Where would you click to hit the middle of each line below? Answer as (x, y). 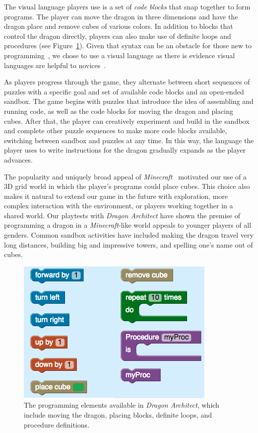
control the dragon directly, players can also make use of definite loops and (118, 36)
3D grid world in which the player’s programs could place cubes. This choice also (127, 186)
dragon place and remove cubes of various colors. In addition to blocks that (119, 26)
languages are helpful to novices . (55, 65)
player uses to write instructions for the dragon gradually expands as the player (125, 150)
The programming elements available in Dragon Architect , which (122, 405)
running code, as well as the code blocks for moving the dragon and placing (119, 111)
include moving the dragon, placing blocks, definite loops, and (118, 415)
